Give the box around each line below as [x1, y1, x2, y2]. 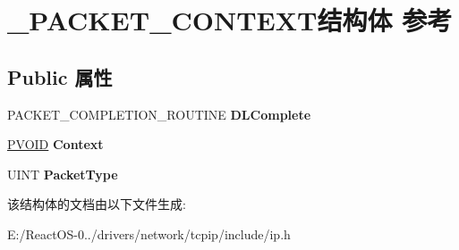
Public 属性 [7, 62, 113, 90]
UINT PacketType [7, 164, 118, 183]
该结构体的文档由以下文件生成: [7, 195, 186, 213]
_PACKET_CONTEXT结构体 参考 [7, 2, 453, 38]
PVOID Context [7, 135, 104, 154]
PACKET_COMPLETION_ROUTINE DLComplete [7, 104, 311, 123]
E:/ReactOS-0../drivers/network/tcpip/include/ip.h [7, 224, 291, 243]
